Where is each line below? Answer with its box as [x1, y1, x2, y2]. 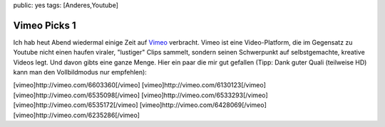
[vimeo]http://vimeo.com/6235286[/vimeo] [13, 111, 140, 119]
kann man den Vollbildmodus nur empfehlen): [13, 68, 148, 77]
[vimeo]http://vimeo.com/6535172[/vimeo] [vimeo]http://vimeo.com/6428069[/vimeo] [13, 101, 267, 109]
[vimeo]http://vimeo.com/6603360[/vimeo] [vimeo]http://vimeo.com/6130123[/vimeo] [13, 81, 267, 89]
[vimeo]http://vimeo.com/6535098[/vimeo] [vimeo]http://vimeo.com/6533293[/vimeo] [13, 91, 269, 99]
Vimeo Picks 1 [13, 19, 76, 31]
